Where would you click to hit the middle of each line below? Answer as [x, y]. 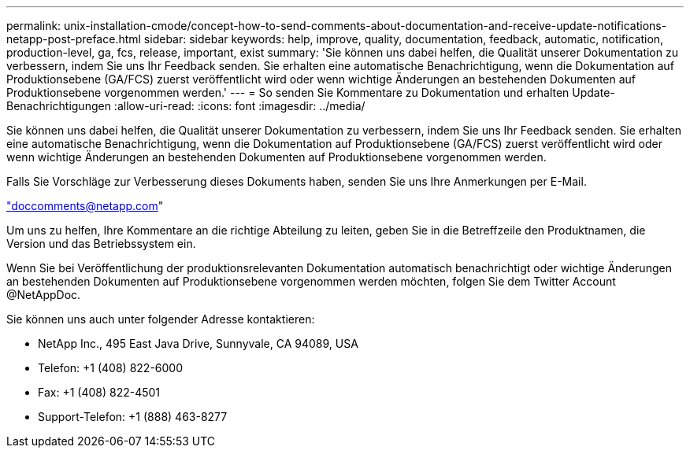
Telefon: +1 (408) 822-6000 [111, 368]
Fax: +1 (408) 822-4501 [99, 392]
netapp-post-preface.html [74, 39]
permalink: [34, 26]
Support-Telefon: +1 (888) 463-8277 [133, 417]
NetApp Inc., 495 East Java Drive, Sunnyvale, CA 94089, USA [198, 343]
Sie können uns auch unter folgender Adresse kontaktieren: [161, 319]
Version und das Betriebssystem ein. [101, 244]
